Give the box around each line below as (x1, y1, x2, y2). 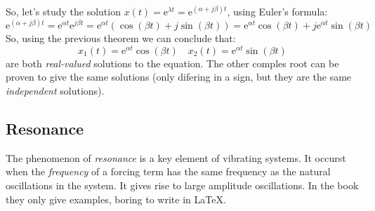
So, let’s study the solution (6, 4, 121, 18)
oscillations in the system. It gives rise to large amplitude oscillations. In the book (6, 177, 359, 192)
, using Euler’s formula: (227, 4, 328, 18)
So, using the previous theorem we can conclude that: (6, 31, 236, 46)
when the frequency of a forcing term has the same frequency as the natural (6, 164, 331, 179)
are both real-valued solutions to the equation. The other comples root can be (6, 55, 339, 70)
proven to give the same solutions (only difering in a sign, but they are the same (6, 69, 352, 84)
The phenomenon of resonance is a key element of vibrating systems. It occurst (6, 150, 346, 165)
